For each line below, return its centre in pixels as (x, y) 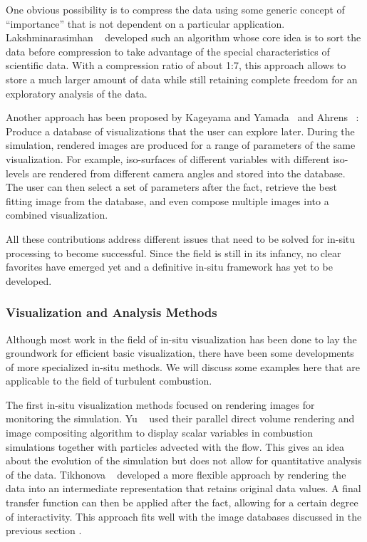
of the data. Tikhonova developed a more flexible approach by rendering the (176, 474)
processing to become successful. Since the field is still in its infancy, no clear (174, 252)
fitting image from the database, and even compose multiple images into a (167, 200)
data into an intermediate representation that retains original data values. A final (183, 488)
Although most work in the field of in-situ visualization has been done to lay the (181, 339)
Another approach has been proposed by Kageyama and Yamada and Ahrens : (182, 117)
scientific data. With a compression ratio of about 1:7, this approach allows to (176, 65)
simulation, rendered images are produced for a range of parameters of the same (181, 145)
